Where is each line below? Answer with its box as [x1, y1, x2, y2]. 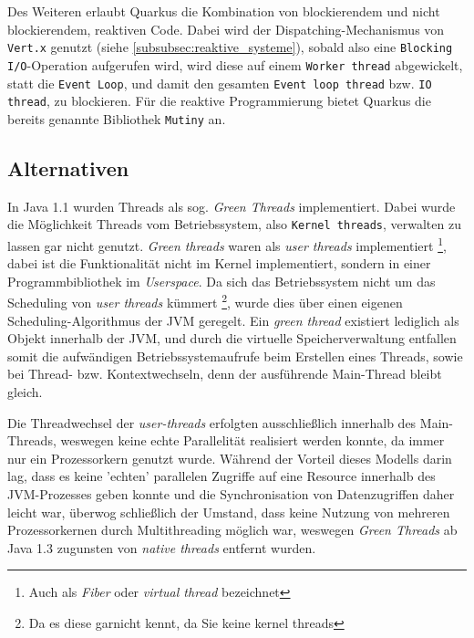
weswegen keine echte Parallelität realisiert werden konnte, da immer [60, 431, 445, 450]
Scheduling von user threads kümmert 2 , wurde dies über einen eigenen [7, 290, 403, 312]
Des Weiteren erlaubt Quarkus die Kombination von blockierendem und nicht [7, 2, 440, 20]
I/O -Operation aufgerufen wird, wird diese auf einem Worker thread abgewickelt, [7, 55, 463, 74]
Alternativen [7, 153, 129, 182]
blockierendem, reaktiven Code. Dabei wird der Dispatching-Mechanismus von [7, 19, 445, 38]
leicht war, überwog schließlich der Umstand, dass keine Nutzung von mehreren [7, 502, 450, 521]
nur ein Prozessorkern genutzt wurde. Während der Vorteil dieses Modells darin [7, 448, 452, 467]
